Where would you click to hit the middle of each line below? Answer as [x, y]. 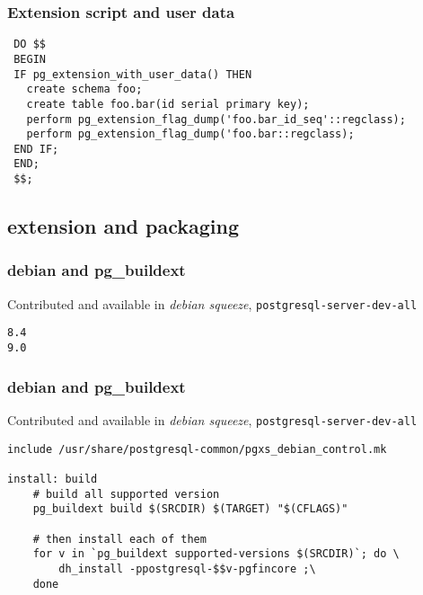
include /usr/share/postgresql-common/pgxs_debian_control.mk [197, 449]
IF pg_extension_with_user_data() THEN [133, 74]
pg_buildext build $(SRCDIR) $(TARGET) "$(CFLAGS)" [190, 509]
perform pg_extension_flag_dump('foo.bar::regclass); [190, 134]
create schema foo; [84, 89]
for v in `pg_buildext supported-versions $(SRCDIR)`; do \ [216, 554]
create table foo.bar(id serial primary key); [168, 104]
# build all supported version [126, 494]
